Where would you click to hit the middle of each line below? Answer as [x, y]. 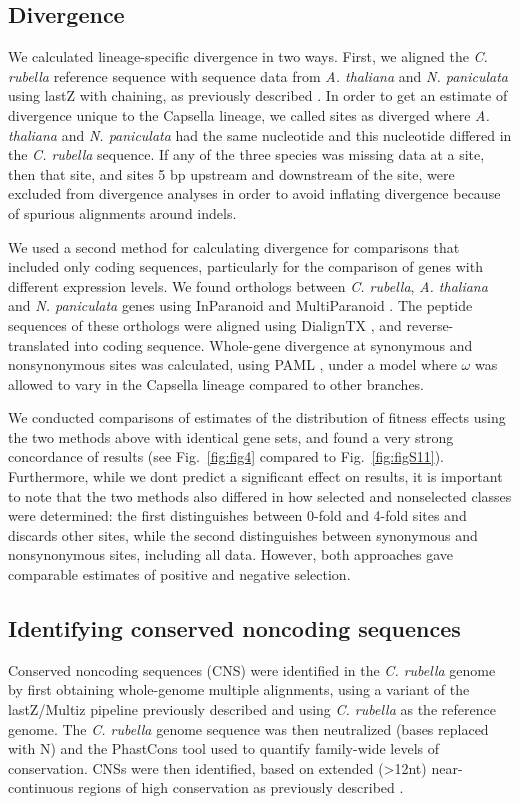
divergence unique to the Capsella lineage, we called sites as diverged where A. [249, 114]
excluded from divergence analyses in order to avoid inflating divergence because [254, 193]
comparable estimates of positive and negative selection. [179, 574]
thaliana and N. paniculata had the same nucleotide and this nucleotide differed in [260, 134]
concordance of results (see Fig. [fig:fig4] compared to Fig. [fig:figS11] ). [226, 456]
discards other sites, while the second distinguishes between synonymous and [243, 534]
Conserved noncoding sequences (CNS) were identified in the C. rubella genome [252, 669]
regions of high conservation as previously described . [241, 787]
